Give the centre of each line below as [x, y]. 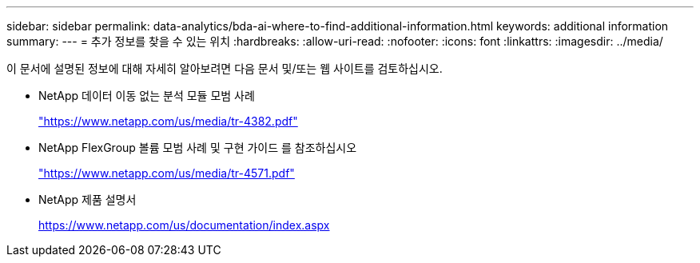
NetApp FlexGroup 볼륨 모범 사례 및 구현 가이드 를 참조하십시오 [198, 147]
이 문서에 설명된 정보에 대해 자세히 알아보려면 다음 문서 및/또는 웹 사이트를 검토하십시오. [225, 68]
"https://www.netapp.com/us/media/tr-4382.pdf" [168, 121]
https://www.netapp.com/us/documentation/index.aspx [184, 225]
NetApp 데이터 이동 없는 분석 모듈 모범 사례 [147, 96]
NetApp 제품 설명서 [87, 199]
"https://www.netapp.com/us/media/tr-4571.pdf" [167, 173]
